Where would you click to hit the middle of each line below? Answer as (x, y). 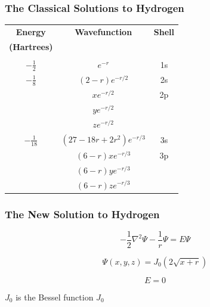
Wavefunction (104, 31)
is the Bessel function (55, 297)
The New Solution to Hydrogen (82, 214)
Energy (31, 31)
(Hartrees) (31, 46)
